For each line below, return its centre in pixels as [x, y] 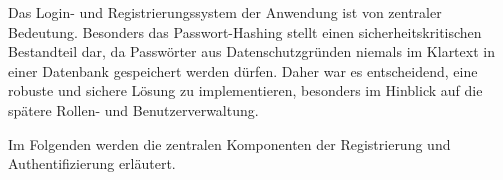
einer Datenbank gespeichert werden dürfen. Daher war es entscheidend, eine [243, 70]
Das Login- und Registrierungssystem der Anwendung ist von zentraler [225, 12]
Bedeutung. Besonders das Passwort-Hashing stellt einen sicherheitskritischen [245, 31]
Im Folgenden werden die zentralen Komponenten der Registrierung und [229, 143]
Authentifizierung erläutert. [92, 163]
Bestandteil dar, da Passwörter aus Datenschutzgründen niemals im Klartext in [251, 51]
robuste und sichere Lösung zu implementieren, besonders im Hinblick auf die [245, 90]
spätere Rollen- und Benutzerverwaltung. [133, 109]
